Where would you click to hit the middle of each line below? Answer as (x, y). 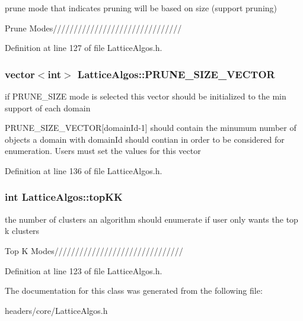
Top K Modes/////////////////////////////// (94, 250)
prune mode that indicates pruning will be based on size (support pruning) (141, 8)
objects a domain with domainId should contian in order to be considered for (145, 139)
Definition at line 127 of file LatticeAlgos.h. (84, 48)
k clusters (22, 231)
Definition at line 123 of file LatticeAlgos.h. (84, 270)
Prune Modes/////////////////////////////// (93, 28)
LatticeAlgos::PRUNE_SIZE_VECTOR (176, 74)
